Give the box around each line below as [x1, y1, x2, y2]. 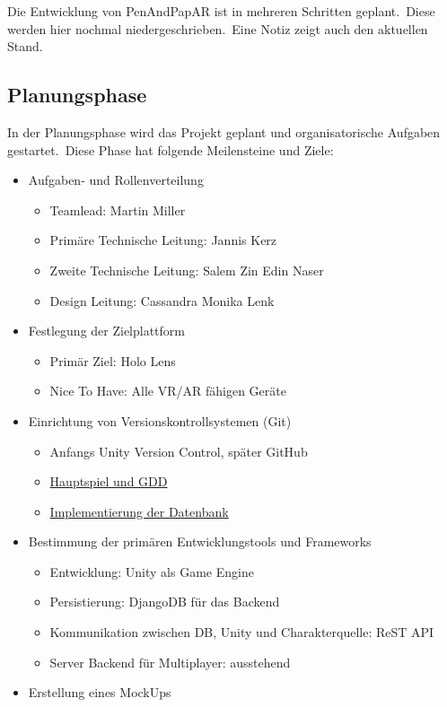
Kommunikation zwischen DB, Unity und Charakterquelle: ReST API [49, 623, 434, 642]
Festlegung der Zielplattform [28, 321, 185, 340]
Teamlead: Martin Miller [49, 200, 186, 219]
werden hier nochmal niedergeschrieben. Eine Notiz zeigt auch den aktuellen [7, 19, 428, 38]
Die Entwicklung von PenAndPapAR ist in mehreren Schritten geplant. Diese [7, 2, 435, 20]
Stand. [7, 37, 43, 56]
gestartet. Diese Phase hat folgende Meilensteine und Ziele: [7, 140, 334, 159]
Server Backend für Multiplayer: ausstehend [49, 652, 291, 671]
